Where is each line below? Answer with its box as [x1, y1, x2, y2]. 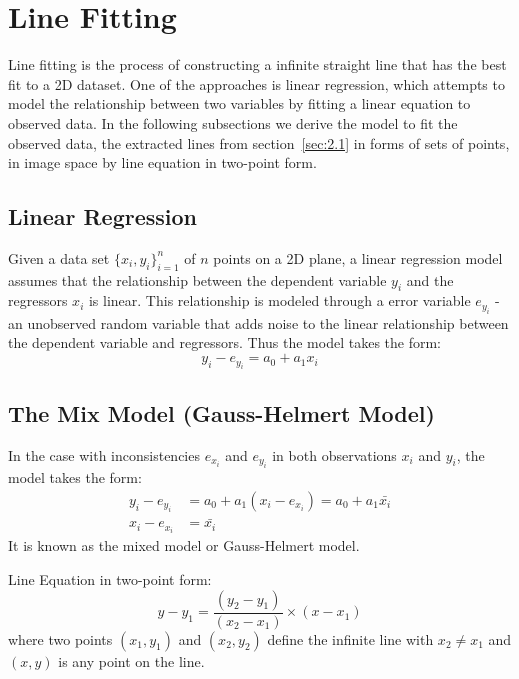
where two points [8, 628, 113, 649]
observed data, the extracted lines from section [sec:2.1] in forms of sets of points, [8, 132, 510, 153]
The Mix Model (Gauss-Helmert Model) [8, 397, 435, 428]
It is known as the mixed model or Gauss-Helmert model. [8, 535, 360, 556]
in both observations [272, 444, 397, 465]
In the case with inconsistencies [8, 444, 200, 465]
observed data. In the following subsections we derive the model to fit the [8, 112, 458, 133]
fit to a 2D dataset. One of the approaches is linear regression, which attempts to [8, 73, 505, 94]
